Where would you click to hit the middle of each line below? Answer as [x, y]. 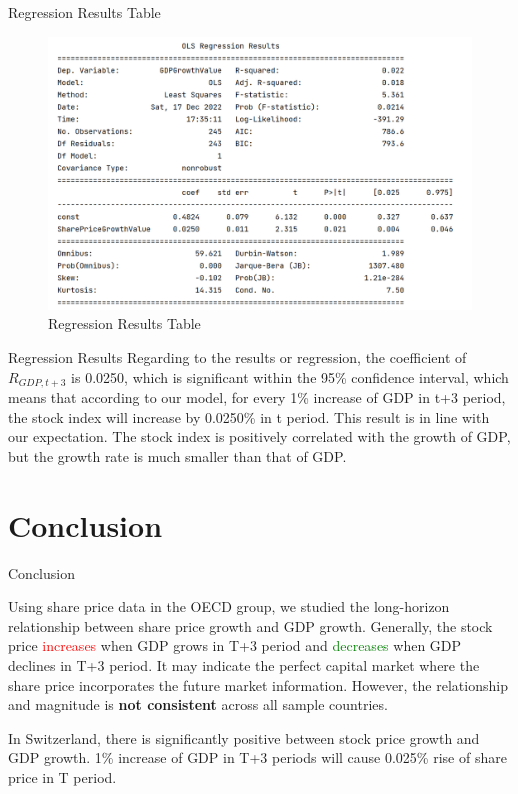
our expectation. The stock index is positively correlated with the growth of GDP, [259, 436]
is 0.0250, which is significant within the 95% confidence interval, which [290, 376]
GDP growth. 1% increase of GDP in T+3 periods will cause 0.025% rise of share [257, 757]
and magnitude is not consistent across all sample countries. [198, 704]
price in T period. [62, 776]
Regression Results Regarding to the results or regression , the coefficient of [237, 357]
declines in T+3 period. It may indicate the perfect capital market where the [244, 664]
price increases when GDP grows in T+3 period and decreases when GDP [235, 645]
